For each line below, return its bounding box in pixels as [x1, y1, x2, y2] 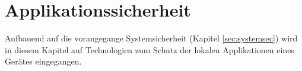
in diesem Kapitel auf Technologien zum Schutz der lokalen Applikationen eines [5, 43, 294, 56]
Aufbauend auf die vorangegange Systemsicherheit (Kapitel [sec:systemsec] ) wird [5, 32, 298, 44]
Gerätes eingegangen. [5, 55, 82, 67]
